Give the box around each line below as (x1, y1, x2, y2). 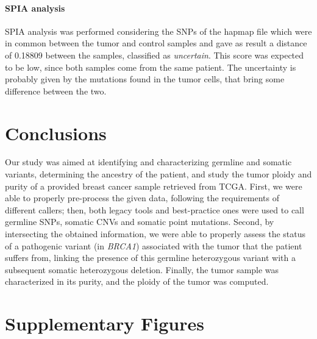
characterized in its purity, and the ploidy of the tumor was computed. (5, 275, 269, 288)
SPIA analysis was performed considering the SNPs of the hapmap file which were (5, 24, 312, 37)
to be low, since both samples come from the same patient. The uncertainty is (5, 60, 296, 73)
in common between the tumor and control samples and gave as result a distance (5, 37, 307, 49)
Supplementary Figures (5, 311, 204, 336)
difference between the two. (5, 84, 107, 97)
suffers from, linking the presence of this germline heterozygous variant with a (5, 251, 296, 264)
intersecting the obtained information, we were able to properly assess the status (5, 227, 306, 240)
